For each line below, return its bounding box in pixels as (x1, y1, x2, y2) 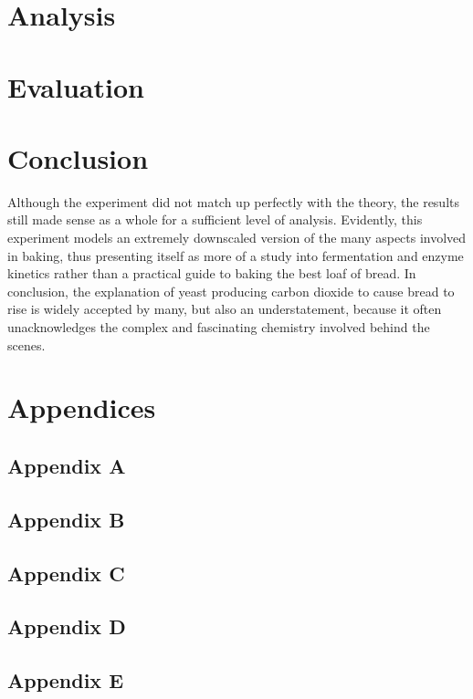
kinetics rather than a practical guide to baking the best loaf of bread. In (7, 264, 416, 283)
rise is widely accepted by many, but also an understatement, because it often (7, 299, 442, 318)
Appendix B (7, 505, 125, 533)
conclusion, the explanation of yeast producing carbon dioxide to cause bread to (7, 281, 455, 300)
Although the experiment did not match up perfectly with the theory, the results (7, 192, 460, 211)
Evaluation (7, 68, 144, 105)
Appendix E (7, 666, 124, 694)
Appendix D (7, 612, 126, 641)
